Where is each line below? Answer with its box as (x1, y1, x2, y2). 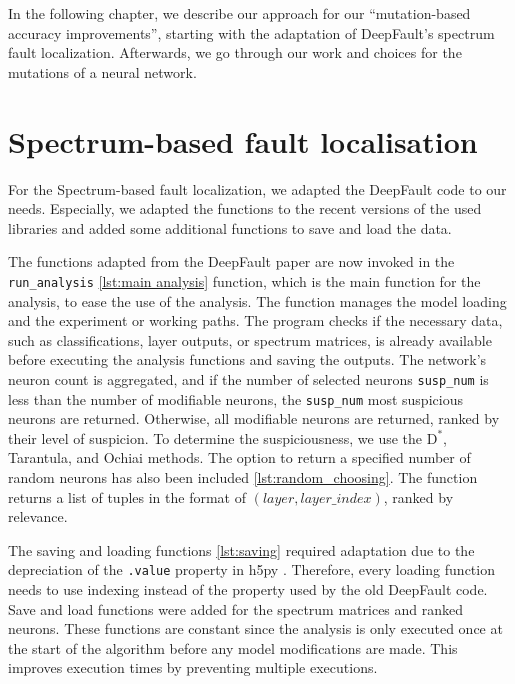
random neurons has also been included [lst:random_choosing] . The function (8, 467, 478, 487)
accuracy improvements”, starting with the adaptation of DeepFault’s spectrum (8, 22, 495, 43)
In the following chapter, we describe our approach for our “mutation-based (8, 3, 471, 23)
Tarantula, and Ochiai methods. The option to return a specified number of (8, 447, 471, 468)
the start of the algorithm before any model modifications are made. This (8, 637, 458, 658)
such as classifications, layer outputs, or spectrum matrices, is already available (8, 329, 492, 350)
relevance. (8, 506, 68, 527)
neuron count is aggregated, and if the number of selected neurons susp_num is (8, 368, 489, 389)
